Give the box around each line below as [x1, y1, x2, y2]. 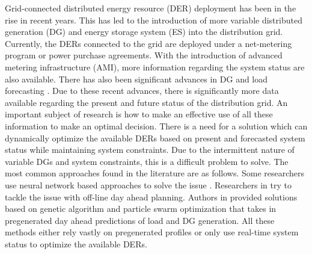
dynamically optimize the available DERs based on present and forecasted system [5, 131, 305, 144]
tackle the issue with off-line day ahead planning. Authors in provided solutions [5, 190, 298, 203]
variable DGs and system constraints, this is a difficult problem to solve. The [5, 155, 289, 167]
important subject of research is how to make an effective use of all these [5, 108, 273, 120]
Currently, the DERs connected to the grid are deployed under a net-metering [5, 37, 292, 49]
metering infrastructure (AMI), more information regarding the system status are [5, 60, 305, 73]
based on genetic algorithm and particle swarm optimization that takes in [5, 202, 277, 215]
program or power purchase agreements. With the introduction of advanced [5, 49, 283, 61]
